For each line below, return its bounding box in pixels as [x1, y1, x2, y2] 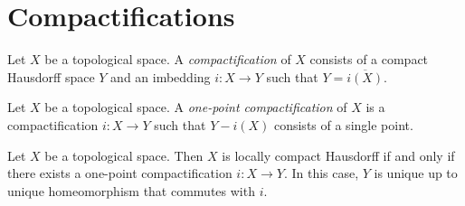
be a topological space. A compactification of [44, 50, 291, 69]
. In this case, [283, 164, 359, 183]
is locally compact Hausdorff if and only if [222, 145, 455, 164]
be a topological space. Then [44, 145, 204, 164]
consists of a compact [309, 50, 429, 69]
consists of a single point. [273, 115, 413, 134]
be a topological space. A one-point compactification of [44, 98, 347, 117]
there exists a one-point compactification [7, 164, 232, 183]
